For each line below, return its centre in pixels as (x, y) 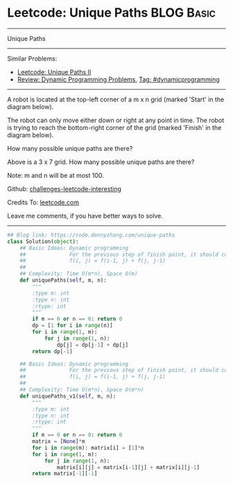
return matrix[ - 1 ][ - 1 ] (65, 474)
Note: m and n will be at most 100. (55, 175)
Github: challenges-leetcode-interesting (64, 188)
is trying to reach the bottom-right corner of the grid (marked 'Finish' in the (114, 127)
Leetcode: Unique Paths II (54, 72)
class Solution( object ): (43, 241)
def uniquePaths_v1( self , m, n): (68, 396)
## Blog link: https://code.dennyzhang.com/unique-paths (91, 235)
